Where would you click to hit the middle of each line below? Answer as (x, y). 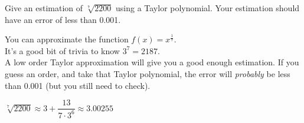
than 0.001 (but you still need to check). (78, 85)
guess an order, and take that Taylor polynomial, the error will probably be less (148, 73)
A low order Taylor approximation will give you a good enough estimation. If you (152, 62)
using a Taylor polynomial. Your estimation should (208, 8)
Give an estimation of (44, 8)
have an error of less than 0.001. (63, 19)
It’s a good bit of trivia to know (62, 50)
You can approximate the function (67, 39)
